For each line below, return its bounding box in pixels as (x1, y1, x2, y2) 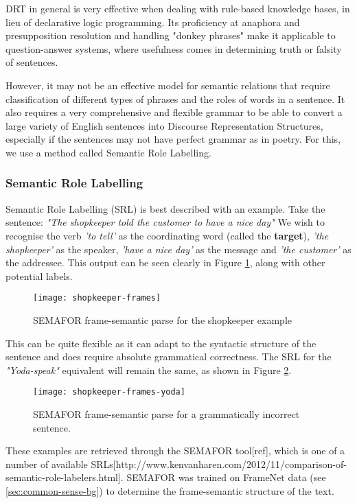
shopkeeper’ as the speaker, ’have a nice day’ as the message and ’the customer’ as (5, 242, 352, 256)
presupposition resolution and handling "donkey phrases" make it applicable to (5, 28, 336, 43)
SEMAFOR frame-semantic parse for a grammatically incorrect (33, 407, 300, 421)
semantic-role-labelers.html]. (5, 470, 124, 484)
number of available (5, 456, 88, 471)
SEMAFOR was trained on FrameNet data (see (126, 470, 326, 484)
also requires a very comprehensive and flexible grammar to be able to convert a (5, 105, 343, 119)
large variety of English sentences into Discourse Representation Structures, (5, 118, 323, 132)
